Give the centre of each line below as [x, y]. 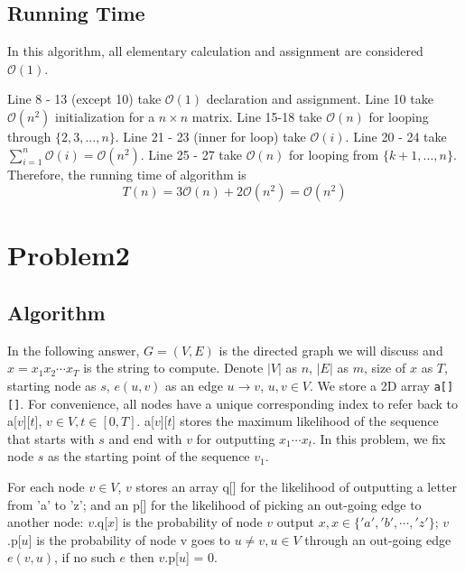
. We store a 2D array [370, 385]
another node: [46, 522]
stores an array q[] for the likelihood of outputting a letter [296, 487]
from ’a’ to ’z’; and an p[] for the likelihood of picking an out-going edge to [214, 504]
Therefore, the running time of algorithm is [127, 174]
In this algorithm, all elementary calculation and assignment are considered [215, 51]
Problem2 [69, 255]
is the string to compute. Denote [173, 368]
